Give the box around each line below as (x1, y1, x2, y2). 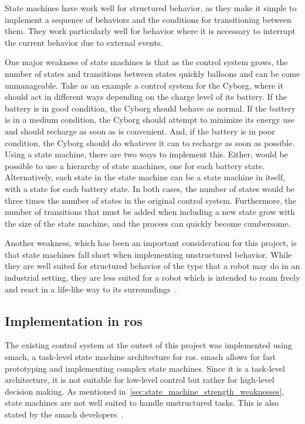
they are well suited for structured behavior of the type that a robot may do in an (5, 260, 300, 272)
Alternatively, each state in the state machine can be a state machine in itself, (5, 171, 285, 183)
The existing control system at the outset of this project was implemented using (5, 339, 292, 351)
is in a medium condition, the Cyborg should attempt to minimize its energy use (5, 113, 294, 126)
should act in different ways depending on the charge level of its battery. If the (5, 90, 287, 103)
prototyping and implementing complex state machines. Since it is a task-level (5, 362, 285, 374)
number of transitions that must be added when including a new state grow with (5, 206, 295, 218)
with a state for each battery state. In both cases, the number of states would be (5, 182, 295, 194)
